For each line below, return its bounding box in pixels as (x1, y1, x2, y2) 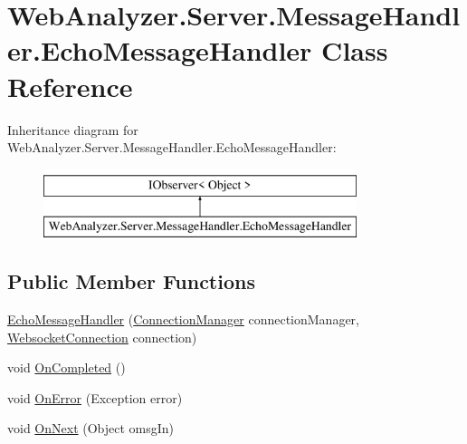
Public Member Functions (7, 267, 255, 295)
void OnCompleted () (7, 358, 126, 377)
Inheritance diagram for (7, 120, 138, 139)
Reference (7, 67, 133, 104)
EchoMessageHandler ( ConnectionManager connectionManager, (7, 310, 359, 329)
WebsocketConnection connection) (7, 327, 197, 346)
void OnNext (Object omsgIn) (7, 419, 175, 438)
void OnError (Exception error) (7, 388, 183, 407)
